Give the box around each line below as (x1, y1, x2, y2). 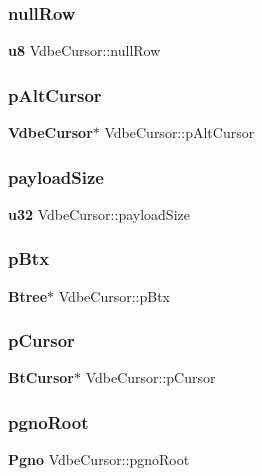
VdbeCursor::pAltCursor (104, 122, 255, 143)
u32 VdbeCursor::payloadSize (8, 203, 190, 224)
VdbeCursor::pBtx (58, 285, 170, 306)
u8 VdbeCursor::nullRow (8, 40, 161, 61)
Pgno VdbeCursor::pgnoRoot (8, 449, 190, 470)
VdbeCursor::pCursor (85, 367, 216, 388)
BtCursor (8, 367, 74, 388)
